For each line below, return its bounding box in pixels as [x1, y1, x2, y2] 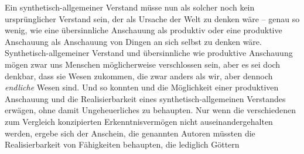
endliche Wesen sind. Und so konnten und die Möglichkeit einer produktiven [5, 81, 279, 93]
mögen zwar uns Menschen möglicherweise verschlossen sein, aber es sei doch [5, 58, 281, 70]
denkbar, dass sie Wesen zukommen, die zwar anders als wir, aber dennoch [5, 69, 273, 82]
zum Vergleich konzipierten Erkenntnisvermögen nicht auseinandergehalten [5, 115, 273, 127]
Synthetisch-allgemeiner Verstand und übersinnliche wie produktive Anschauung [5, 47, 293, 59]
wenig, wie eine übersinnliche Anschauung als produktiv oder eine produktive [5, 24, 282, 36]
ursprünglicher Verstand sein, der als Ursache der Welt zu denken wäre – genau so [5, 12, 300, 24]
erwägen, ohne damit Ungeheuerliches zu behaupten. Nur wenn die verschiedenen [5, 104, 296, 116]
